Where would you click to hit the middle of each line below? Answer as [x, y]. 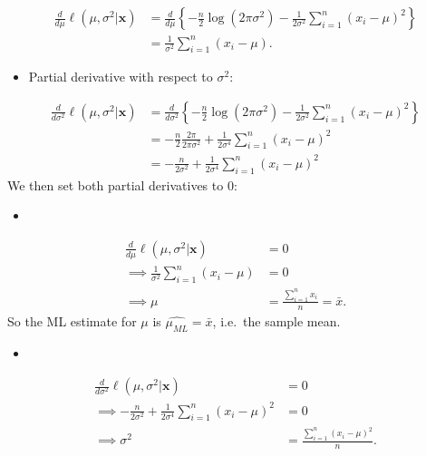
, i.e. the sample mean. [276, 320]
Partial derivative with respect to [121, 77]
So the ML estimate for [72, 320]
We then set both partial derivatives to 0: [122, 184]
